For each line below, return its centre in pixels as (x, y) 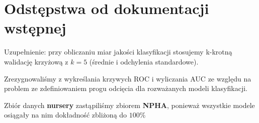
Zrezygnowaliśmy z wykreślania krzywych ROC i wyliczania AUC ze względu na (128, 78)
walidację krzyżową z (36, 61)
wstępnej (35, 28)
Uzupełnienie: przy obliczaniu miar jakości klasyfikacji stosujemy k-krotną (118, 52)
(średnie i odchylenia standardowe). (144, 61)
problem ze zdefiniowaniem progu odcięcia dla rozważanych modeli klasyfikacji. (126, 88)
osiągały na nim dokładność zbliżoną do (66, 115)
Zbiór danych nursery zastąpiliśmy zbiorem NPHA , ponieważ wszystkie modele (129, 105)
